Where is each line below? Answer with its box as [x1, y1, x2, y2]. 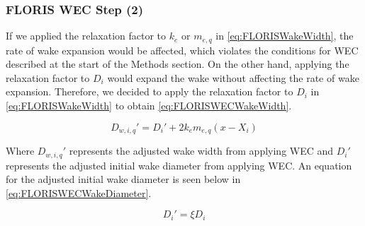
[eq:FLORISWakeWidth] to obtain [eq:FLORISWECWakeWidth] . [6, 98, 292, 113]
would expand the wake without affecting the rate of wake [107, 70, 359, 85]
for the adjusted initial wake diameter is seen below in [6, 172, 241, 186]
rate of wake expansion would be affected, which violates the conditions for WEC [6, 42, 359, 57]
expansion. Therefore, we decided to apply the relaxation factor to [6, 84, 293, 99]
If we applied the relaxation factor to [6, 28, 167, 43]
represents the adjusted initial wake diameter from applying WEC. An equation [6, 157, 352, 172]
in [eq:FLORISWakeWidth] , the [215, 28, 354, 43]
